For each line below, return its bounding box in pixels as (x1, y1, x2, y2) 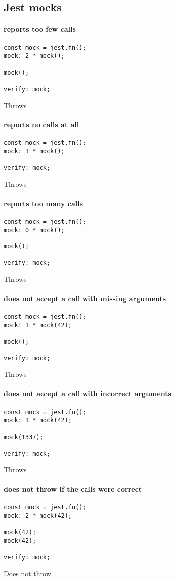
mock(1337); (4, 433, 43, 441)
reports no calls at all (4, 119, 79, 129)
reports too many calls (4, 198, 83, 208)
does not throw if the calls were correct (4, 483, 142, 494)
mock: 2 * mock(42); (4, 512, 72, 519)
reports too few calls (4, 24, 76, 34)
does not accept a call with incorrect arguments (4, 388, 171, 399)
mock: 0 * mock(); (4, 226, 65, 233)
